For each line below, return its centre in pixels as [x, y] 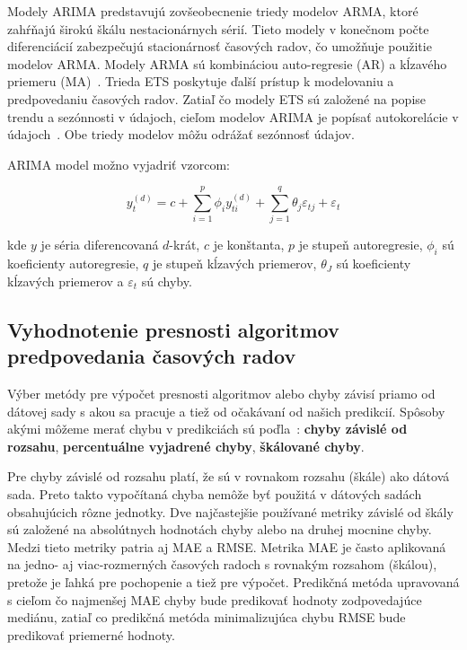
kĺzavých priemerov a [66, 281]
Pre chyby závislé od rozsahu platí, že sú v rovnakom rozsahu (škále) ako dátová [229, 476]
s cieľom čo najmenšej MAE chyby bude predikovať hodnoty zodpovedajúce [215, 599]
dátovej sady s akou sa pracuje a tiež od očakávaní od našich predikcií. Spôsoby [226, 411]
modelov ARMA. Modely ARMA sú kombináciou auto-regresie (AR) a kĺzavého [227, 63]
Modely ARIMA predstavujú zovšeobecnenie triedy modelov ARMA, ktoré [213, 11]
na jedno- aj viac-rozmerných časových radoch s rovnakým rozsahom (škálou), [222, 564]
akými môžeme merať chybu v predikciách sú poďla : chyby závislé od [207, 429]
